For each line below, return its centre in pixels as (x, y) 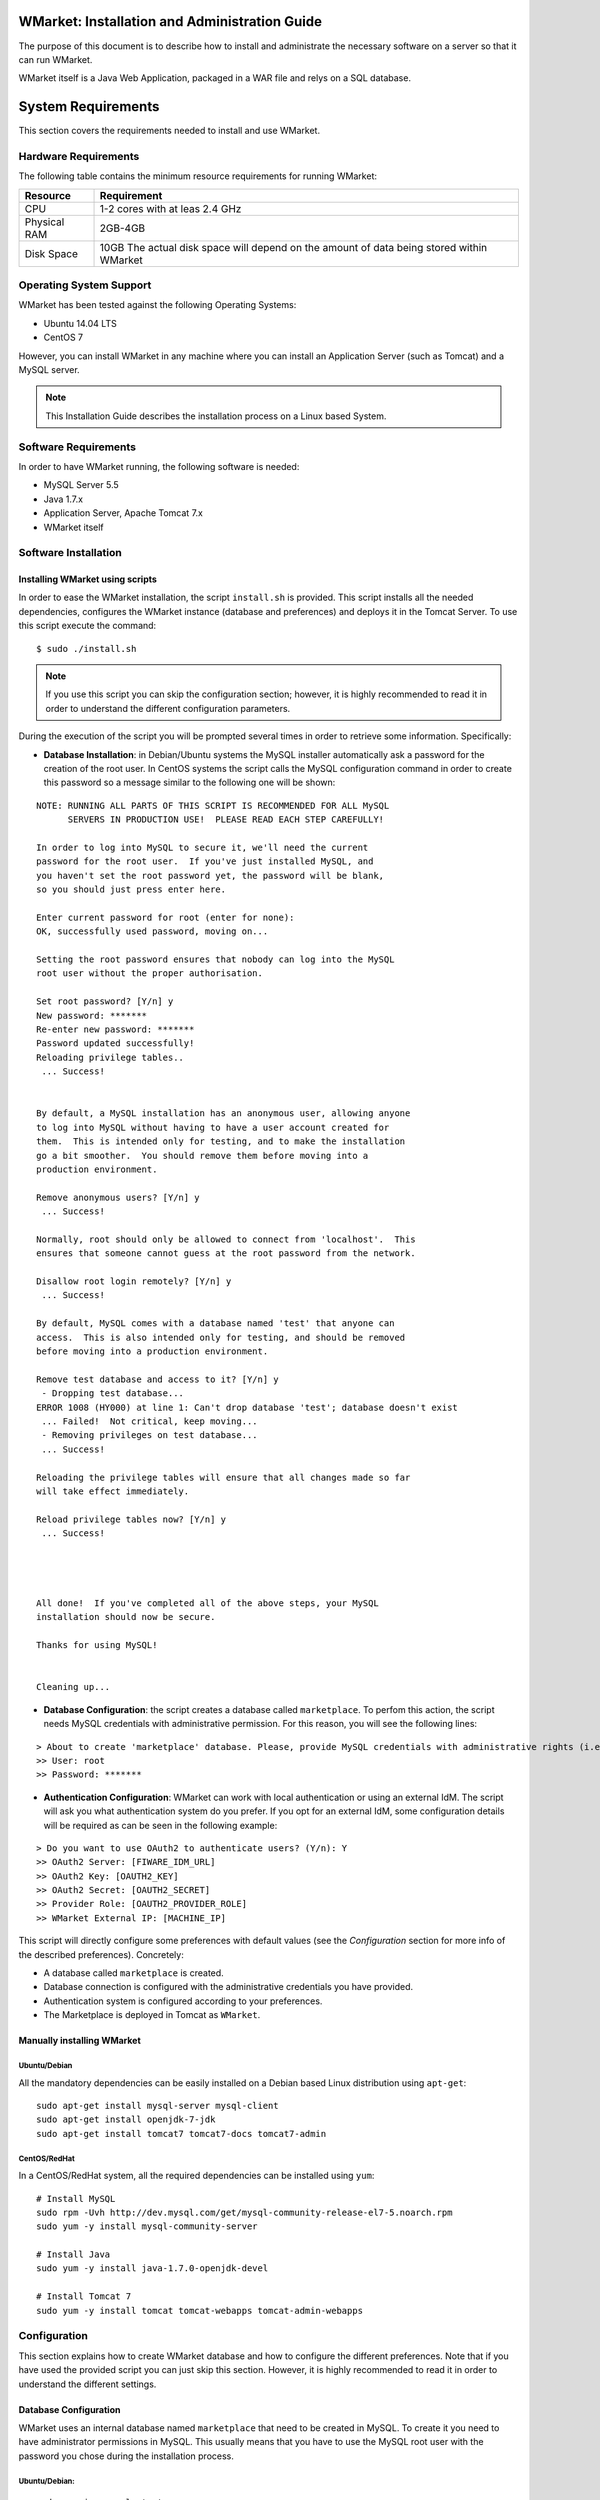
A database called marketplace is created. (133, 1973)
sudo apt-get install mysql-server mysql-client (157, 2105)
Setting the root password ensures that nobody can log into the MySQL (215, 959)
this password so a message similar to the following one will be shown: (189, 782)
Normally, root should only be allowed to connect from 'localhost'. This (226, 1239)
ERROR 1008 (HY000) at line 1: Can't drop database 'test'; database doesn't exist (247, 1407)
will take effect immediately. (113, 1491)
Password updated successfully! (115, 1043)
